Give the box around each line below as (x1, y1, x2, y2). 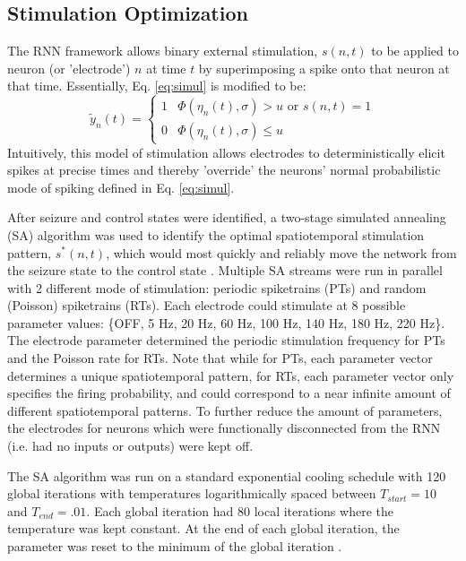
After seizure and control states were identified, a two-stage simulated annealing (7, 208, 446, 227)
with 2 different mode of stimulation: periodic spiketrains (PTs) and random (7, 278, 427, 297)
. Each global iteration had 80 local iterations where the (86, 501, 393, 520)
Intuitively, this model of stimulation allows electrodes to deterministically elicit (7, 142, 445, 161)
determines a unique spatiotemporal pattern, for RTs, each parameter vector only (7, 366, 454, 384)
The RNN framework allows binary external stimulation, (7, 41, 318, 60)
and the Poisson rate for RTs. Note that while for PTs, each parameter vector (7, 349, 433, 367)
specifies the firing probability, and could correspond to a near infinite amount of (7, 384, 451, 402)
